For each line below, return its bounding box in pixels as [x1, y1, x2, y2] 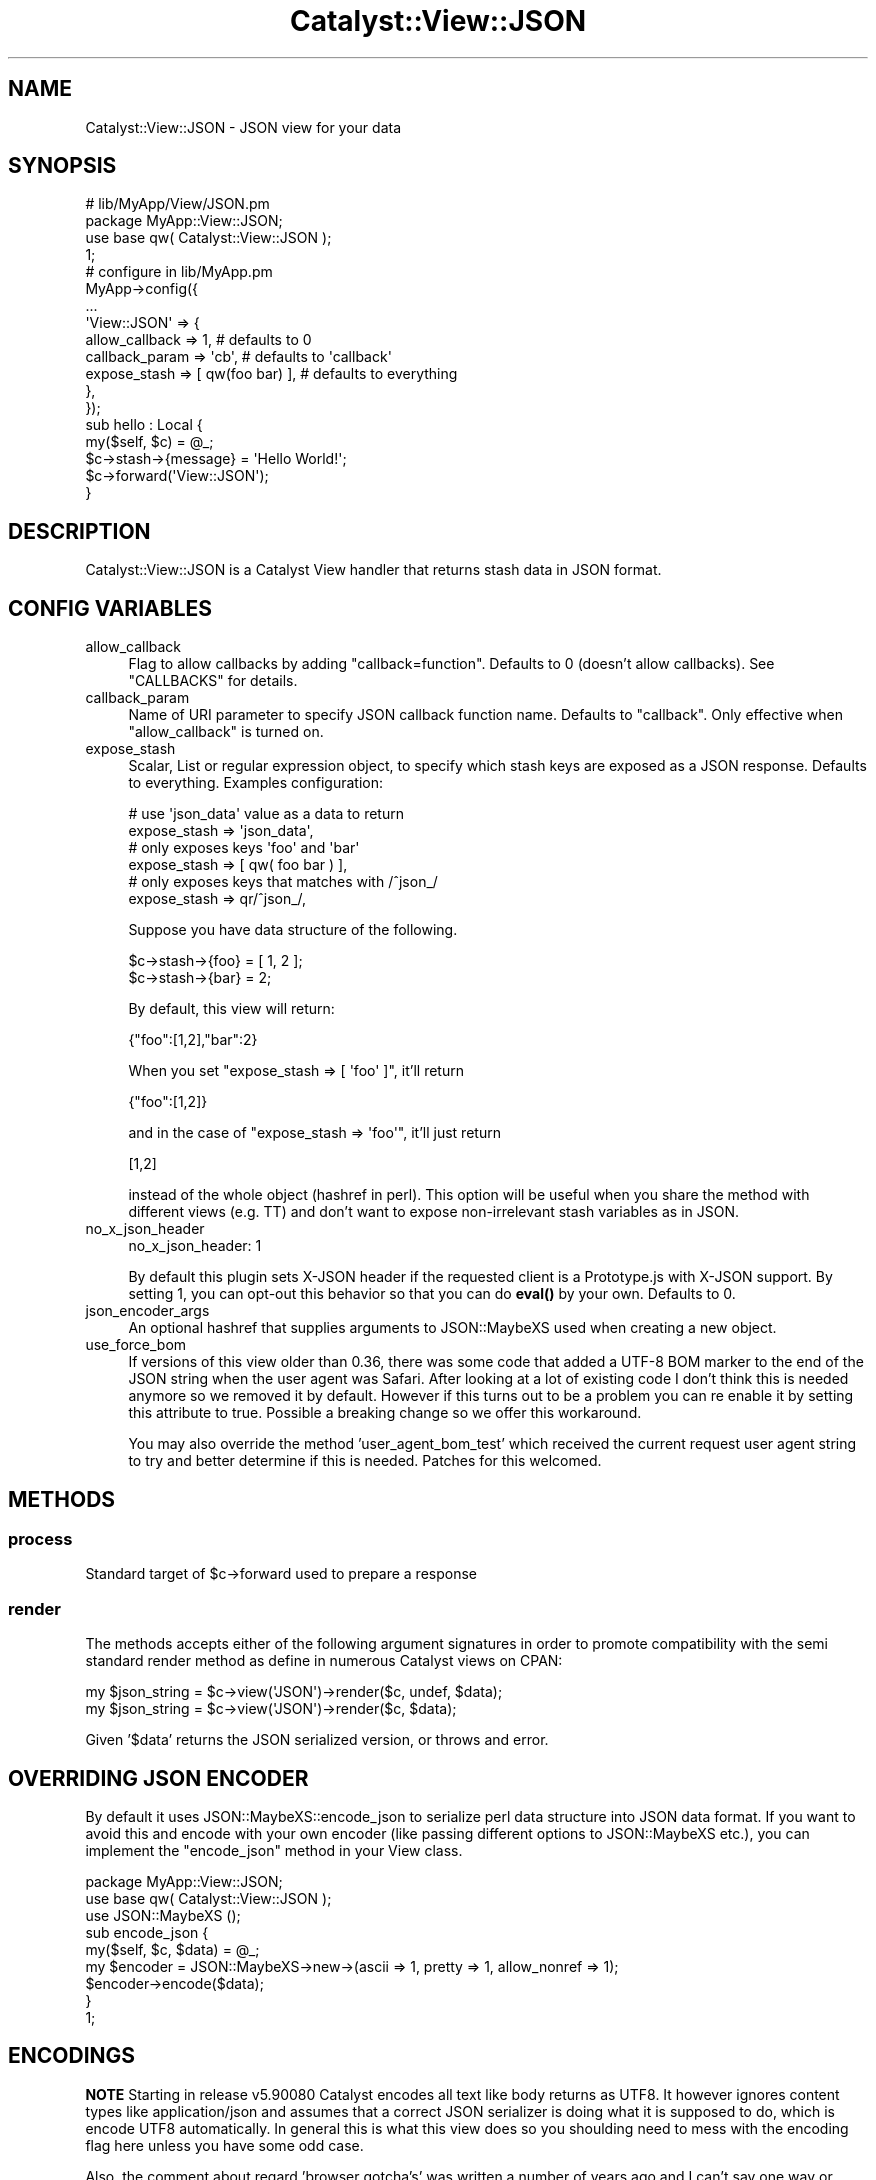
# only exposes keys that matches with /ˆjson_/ [128, 873, 438, 891]
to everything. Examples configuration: [128, 774, 383, 792]
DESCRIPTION [8, 518, 151, 544]
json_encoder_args [85, 1302, 210, 1320]
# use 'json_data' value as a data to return [128, 805, 404, 823]
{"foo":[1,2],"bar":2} [128, 1031, 258, 1049]
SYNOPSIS [8, 153, 117, 179]
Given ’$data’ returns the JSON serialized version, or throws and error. [85, 1731, 549, 1749]
